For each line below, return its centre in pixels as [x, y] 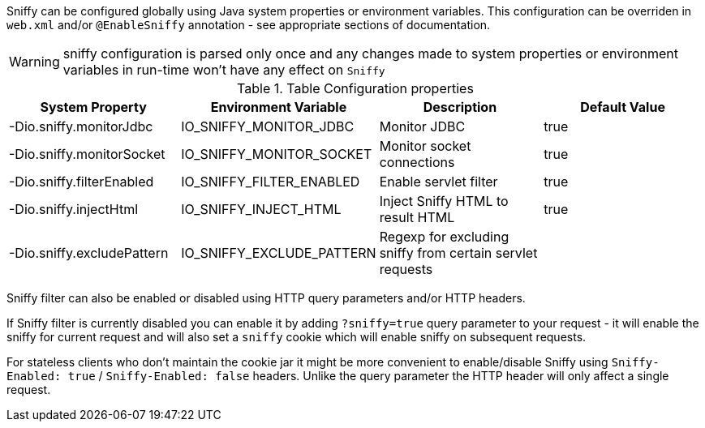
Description [460, 107]
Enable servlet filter [438, 182]
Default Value [623, 107]
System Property [93, 107]
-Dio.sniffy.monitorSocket [87, 154]
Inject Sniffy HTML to [444, 201]
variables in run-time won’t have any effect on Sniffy [224, 70]
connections [417, 162]
